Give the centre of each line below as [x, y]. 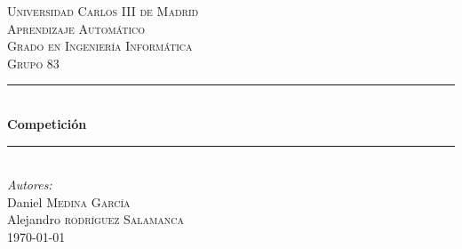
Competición [47, 123]
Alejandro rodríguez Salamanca [96, 219]
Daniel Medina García [69, 201]
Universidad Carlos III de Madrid [103, 11]
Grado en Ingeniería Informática [100, 46]
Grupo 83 [33, 63]
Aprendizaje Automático [76, 28]
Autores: [30, 185]
